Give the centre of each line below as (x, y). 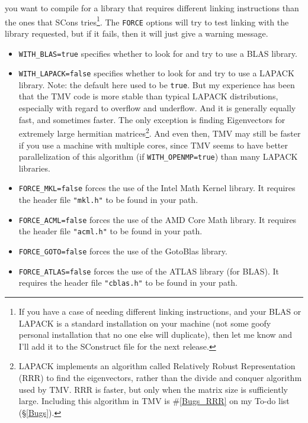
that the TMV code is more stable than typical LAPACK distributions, (148, 96)
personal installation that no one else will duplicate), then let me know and (155, 335)
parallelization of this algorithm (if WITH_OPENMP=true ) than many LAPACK (158, 156)
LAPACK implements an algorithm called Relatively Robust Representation (157, 366)
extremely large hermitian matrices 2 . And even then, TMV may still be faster (160, 132)
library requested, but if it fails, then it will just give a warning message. (137, 33)
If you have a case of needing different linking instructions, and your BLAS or (160, 311)
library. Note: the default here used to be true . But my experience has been (157, 84)
